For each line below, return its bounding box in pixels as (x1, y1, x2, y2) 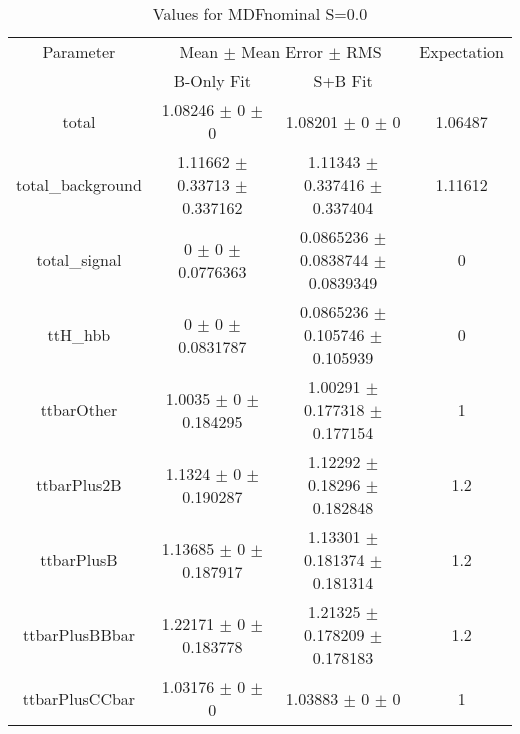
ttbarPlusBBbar (22, 623, 135, 646)
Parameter (42, 40, 116, 63)
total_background (16, 173, 142, 196)
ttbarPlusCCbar (22, 686, 136, 710)
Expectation (419, 40, 504, 63)
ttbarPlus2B (36, 473, 122, 496)
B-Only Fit (173, 69, 252, 92)
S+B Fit (313, 69, 373, 92)
